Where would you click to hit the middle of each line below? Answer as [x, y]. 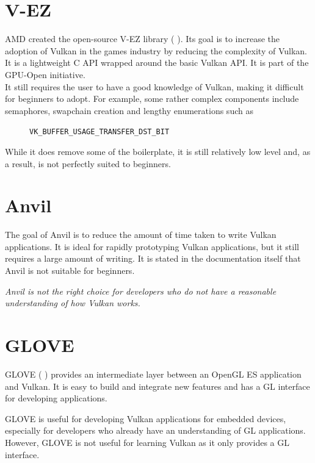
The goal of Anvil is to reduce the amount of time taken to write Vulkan [141, 235]
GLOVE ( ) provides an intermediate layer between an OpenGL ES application [153, 374]
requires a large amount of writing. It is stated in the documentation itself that [153, 258]
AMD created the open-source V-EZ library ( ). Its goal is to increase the [143, 39]
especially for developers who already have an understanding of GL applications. [155, 430]
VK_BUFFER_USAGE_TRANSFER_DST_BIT [100, 132]
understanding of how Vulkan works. [73, 303]
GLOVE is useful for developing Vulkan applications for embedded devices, [146, 418]
